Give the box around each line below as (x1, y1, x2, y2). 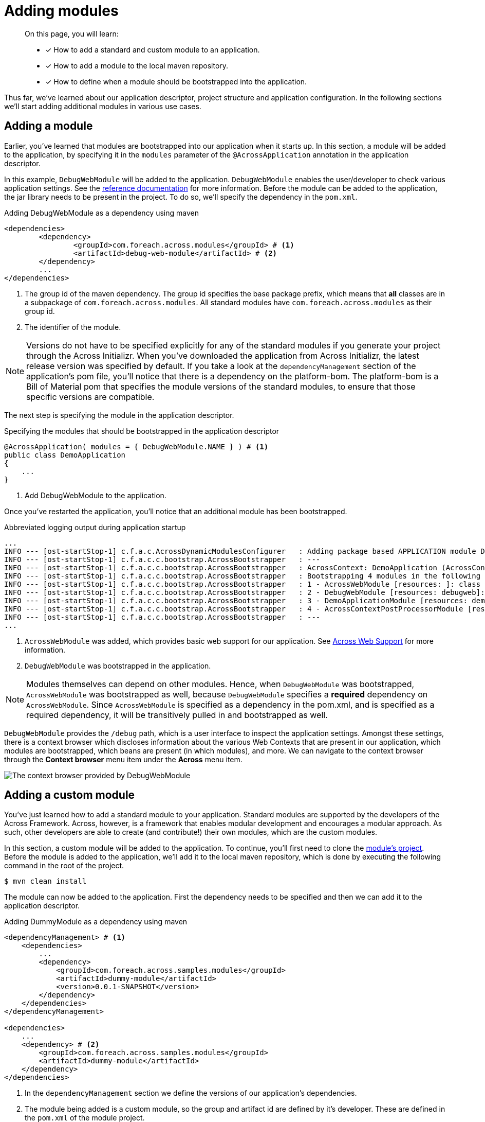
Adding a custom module (4, 788, 135, 802)
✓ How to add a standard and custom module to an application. (45, 45, 260, 54)
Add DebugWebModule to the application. (25, 490, 166, 500)
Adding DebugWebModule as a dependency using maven (4, 208, 199, 217)
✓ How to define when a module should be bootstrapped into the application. (45, 77, 307, 86)
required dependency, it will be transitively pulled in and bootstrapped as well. (26, 709, 328, 720)
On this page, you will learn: (25, 29, 119, 38)
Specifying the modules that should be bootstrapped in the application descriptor (4, 426, 279, 435)
